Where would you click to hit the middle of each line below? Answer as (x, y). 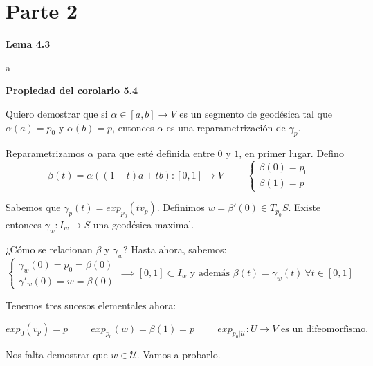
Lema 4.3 (28, 44)
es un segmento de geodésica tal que (256, 113)
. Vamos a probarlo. (179, 355)
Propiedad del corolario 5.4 (72, 90)
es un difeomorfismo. (325, 329)
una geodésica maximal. (144, 225)
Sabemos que (33, 207)
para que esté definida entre (156, 153)
